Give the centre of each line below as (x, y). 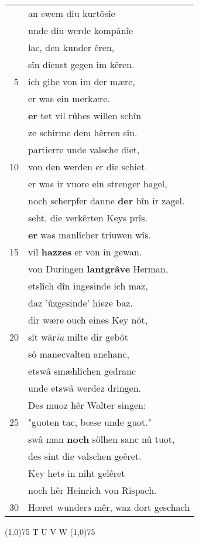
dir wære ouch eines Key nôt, (88, 320)
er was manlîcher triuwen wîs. (90, 235)
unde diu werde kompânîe (81, 30)
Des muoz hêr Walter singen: (87, 405)
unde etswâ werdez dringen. (85, 388)
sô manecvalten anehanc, (79, 354)
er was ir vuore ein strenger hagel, (98, 184)
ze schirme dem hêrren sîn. (83, 132)
